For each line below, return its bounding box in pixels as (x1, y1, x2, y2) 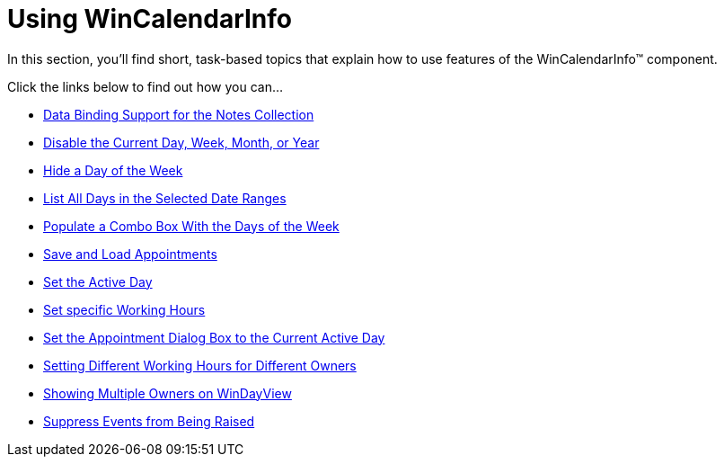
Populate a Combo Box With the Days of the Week (43, 218, 340, 234)
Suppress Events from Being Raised (43, 413, 255, 429)
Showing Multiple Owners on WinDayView (43, 385, 292, 401)
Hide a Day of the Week (43, 162, 183, 178)
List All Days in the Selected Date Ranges (43, 190, 287, 206)
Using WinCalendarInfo (7, 4, 293, 34)
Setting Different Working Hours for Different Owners (43, 357, 357, 373)
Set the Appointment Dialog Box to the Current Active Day (43, 329, 385, 345)
